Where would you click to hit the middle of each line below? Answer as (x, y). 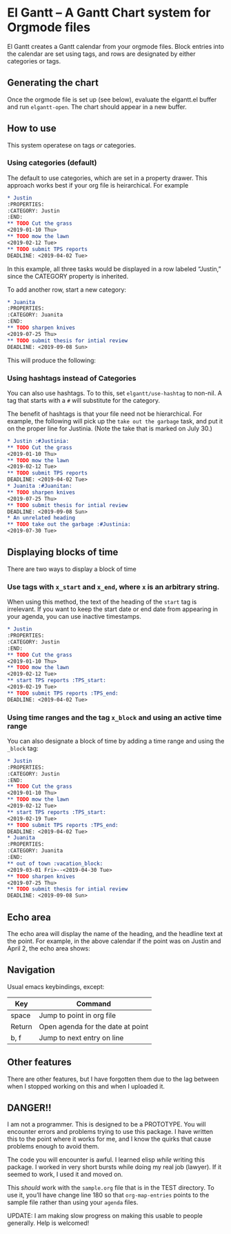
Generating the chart (53, 83)
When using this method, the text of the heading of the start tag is (102, 602)
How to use (32, 129)
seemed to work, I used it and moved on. (65, 1175)
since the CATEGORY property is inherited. (68, 276)
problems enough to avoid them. (53, 1146)
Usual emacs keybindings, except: (56, 986)
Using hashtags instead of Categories (72, 378)
